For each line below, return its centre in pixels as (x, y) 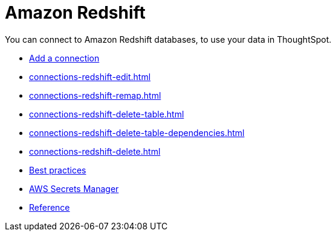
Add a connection (64, 58)
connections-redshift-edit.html (90, 76)
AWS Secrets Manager (74, 188)
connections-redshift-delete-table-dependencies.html (137, 132)
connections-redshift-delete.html (95, 151)
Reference (50, 207)
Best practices (58, 170)
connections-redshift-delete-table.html (107, 114)
